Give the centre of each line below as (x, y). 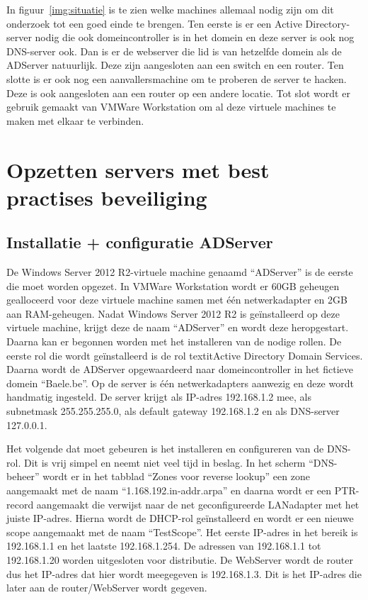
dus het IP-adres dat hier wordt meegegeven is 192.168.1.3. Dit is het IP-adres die (184, 573)
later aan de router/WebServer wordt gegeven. (107, 588)
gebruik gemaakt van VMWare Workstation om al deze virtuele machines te (171, 107)
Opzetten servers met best (138, 169)
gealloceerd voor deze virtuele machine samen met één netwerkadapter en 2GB (177, 300)
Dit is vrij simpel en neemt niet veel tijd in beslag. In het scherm (165, 462)
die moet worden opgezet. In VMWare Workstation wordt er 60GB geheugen (173, 285)
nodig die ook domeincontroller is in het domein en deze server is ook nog (195, 37)
